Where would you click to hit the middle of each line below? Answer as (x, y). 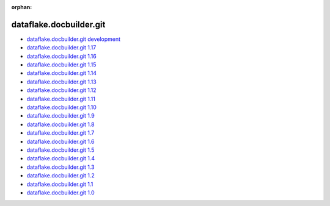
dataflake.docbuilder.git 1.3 (61, 167)
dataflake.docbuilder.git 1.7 (61, 133)
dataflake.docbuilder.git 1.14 (62, 73)
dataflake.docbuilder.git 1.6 (61, 141)
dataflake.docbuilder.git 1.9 (61, 116)
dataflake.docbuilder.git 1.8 (61, 124)
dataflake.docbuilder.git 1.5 (61, 150)
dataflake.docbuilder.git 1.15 (61, 65)
